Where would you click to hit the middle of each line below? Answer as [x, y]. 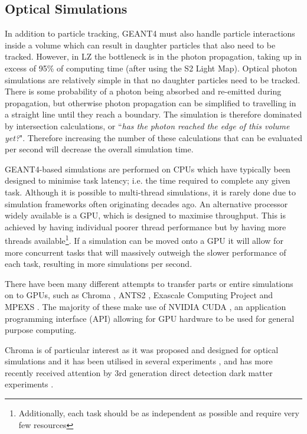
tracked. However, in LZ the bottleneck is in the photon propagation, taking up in [153, 56]
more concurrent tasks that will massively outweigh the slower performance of [146, 252]
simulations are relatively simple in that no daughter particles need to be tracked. [153, 79]
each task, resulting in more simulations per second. [99, 264]
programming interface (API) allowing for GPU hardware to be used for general [150, 318]
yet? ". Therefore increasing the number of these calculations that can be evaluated [153, 137]
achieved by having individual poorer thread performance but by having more [146, 226]
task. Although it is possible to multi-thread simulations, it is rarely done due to [151, 192]
